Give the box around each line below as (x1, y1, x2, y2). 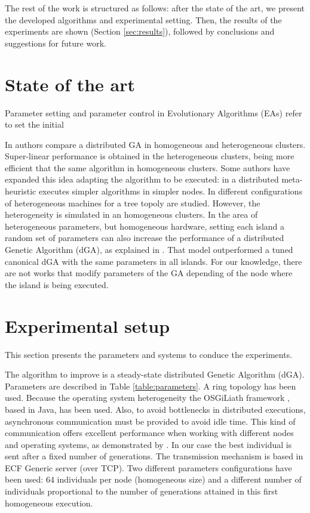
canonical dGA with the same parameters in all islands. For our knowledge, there (5, 255, 302, 267)
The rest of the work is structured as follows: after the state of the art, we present (5, 2, 305, 14)
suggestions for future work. (5, 36, 106, 49)
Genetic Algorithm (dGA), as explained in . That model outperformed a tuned (5, 243, 293, 256)
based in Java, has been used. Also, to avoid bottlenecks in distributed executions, (5, 403, 306, 415)
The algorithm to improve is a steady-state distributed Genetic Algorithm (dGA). (5, 368, 305, 381)
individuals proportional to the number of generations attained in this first (5, 485, 278, 497)
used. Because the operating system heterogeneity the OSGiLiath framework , (5, 391, 290, 404)
